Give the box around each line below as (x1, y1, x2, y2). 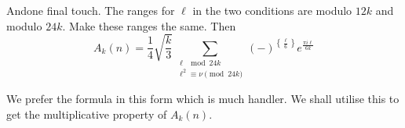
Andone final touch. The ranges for (6, 2, 175, 18)
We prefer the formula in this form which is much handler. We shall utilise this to (6, 91, 400, 107)
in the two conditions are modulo (192, 2, 352, 18)
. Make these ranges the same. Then (62, 17, 236, 34)
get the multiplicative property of (6, 105, 167, 122)
